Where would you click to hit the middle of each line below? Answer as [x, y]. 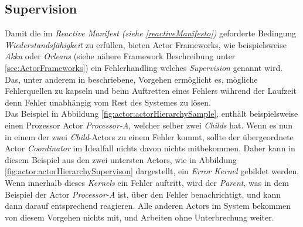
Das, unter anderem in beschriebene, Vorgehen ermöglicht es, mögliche [131, 79]
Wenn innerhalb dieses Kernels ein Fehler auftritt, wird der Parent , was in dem [147, 182]
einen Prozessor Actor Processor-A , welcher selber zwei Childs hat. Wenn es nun [149, 125]
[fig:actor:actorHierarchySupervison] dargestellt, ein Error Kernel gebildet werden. [152, 171]
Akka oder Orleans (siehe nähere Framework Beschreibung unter [120, 56]
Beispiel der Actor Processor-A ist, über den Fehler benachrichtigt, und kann [143, 194]
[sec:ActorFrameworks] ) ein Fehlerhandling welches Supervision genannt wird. [144, 67]
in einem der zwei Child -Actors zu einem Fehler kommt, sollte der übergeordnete [149, 136]
